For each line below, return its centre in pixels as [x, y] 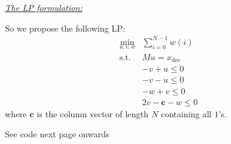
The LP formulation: [44, 7]
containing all [187, 113]
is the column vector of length [93, 113]
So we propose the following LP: [65, 28]
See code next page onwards [57, 134]
